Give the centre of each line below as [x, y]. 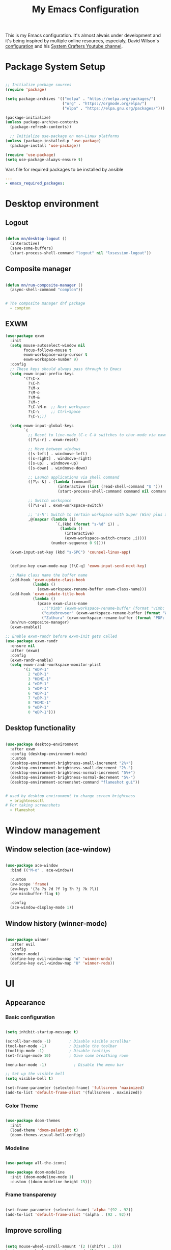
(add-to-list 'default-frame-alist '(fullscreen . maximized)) [74, 1092]
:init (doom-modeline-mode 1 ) [42, 1177]
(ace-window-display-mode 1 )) [42, 908]
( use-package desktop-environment [42, 744]
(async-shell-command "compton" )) [46, 290]
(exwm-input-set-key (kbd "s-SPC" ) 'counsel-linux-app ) [70, 552]
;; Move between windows [54, 449]
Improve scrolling [34, 1230]
